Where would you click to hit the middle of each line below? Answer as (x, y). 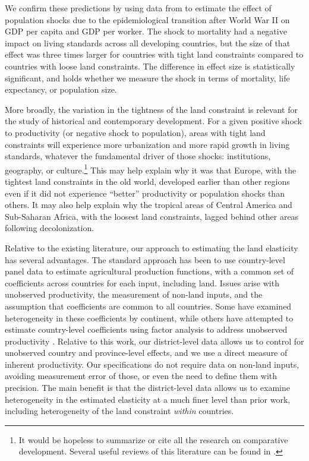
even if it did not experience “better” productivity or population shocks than (145, 193)
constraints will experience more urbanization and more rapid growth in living (147, 144)
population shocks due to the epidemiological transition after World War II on (147, 19)
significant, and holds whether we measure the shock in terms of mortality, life (147, 78)
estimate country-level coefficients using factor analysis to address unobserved (146, 329)
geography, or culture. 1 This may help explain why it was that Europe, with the (151, 169)
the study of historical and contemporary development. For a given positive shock (154, 121)
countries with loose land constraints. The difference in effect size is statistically (150, 66)
